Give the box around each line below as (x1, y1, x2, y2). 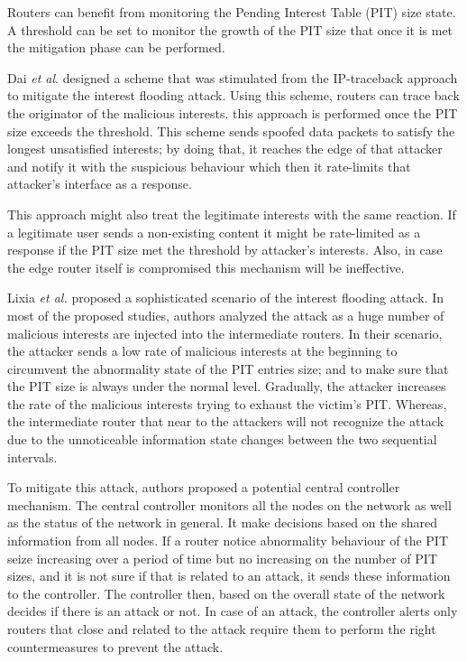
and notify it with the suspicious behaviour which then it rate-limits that (7, 156, 411, 175)
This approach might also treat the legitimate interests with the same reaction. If (7, 204, 456, 223)
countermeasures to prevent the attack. (7, 637, 224, 656)
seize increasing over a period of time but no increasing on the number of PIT (7, 548, 437, 567)
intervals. (7, 447, 58, 466)
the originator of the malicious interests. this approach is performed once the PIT (7, 103, 458, 122)
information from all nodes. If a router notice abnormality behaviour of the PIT (7, 531, 449, 550)
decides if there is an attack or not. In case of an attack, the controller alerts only (7, 601, 458, 620)
